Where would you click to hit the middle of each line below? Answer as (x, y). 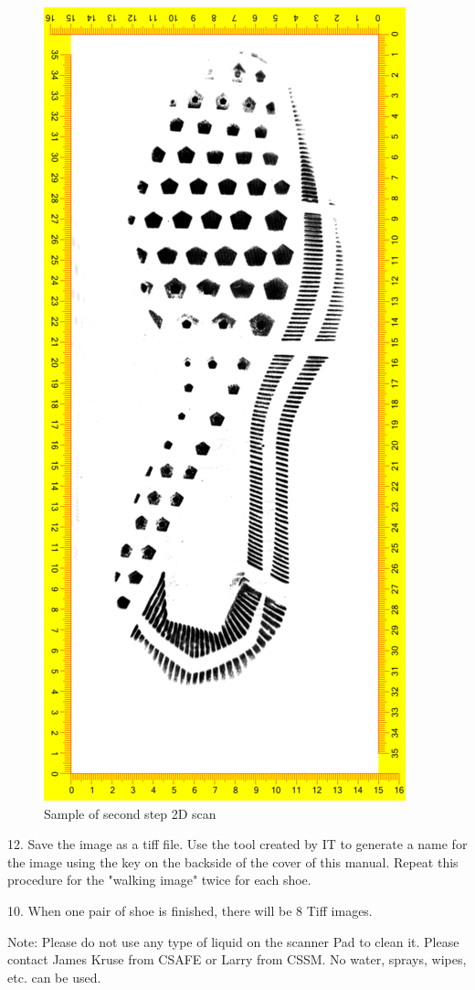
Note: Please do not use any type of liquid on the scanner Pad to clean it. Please (233, 941)
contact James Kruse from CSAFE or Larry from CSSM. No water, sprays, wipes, (237, 959)
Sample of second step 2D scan (130, 813)
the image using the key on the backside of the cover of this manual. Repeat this (233, 861)
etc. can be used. (54, 977)
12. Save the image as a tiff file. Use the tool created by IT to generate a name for (237, 844)
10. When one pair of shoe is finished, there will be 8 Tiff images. (190, 910)
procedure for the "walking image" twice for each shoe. (159, 880)
